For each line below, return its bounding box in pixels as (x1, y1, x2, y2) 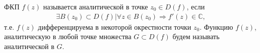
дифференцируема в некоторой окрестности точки (38, 21, 191, 32)
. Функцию (200, 21, 233, 32)
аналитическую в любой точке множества (4, 31, 132, 42)
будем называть (172, 31, 220, 42)
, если (186, 1, 205, 11)
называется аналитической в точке (43, 1, 148, 11)
